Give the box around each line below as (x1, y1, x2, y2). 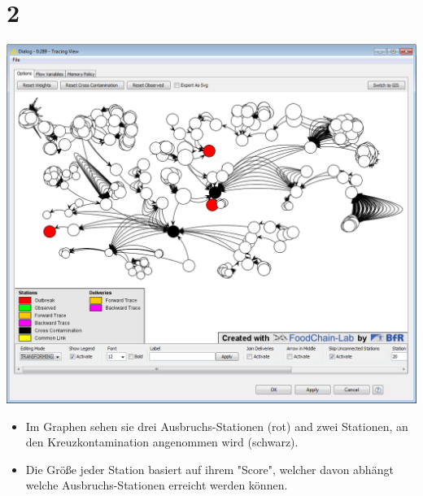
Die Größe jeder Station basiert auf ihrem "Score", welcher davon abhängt (25, 460, 394, 477)
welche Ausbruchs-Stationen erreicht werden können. (25, 476, 288, 494)
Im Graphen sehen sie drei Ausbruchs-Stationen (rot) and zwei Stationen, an (25, 417, 408, 434)
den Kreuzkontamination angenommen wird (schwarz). (25, 433, 299, 450)
